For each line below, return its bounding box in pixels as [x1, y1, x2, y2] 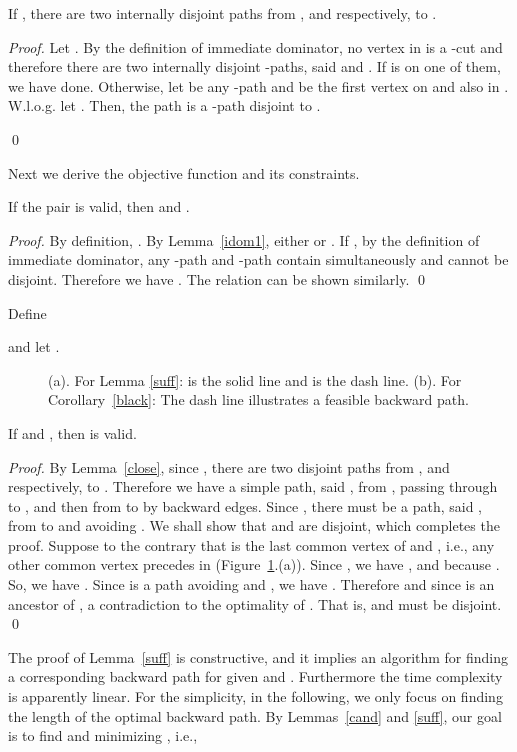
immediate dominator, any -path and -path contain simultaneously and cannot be [8, 249, 509, 270]
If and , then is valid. [8, 422, 137, 443]
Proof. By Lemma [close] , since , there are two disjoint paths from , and [8, 456, 450, 477]
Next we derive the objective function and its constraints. [8, 162, 360, 183]
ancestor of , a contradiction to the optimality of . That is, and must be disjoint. [8, 593, 502, 614]
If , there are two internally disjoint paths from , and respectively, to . [8, 3, 437, 23]
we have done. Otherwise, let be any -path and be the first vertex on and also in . [8, 75, 509, 96]
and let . [8, 336, 60, 357]
